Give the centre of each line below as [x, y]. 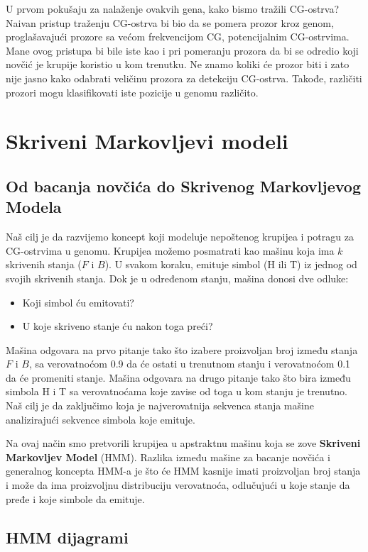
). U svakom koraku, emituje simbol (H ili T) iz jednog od [231, 264]
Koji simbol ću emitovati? [78, 302]
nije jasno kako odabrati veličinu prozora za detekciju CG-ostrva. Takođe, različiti [184, 78]
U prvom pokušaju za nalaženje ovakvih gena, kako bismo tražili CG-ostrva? [173, 9]
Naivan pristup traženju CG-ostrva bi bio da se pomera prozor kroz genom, [170, 22]
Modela [34, 207]
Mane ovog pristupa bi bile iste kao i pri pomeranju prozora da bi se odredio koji [182, 50]
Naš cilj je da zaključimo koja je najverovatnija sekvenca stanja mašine [160, 405]
